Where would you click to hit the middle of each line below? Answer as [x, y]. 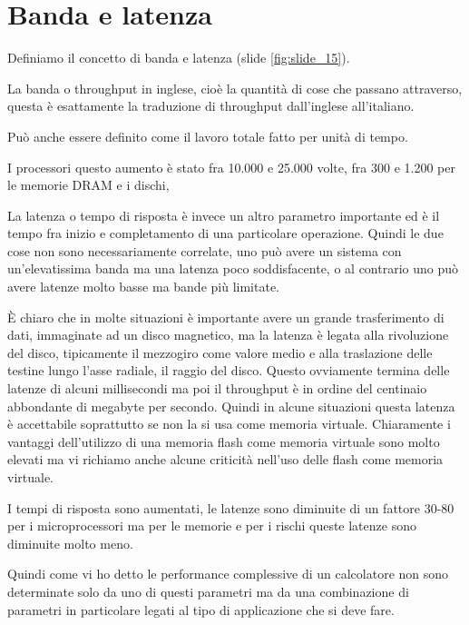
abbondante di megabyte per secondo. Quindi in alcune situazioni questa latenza [231, 406]
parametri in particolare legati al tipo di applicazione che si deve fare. [201, 609]
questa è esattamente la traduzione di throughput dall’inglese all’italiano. [211, 106]
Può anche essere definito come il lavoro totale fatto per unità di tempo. [208, 136]
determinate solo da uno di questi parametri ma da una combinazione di [208, 591]
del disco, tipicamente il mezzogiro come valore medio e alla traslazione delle [220, 352]
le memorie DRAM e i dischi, [88, 185]
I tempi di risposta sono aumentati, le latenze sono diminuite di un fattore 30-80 [231, 507]
